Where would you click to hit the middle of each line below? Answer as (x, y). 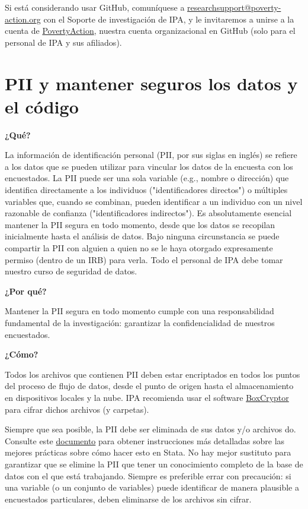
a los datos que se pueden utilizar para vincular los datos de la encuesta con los (149, 166)
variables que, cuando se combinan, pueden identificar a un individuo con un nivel (154, 201)
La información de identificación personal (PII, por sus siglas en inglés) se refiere (151, 155)
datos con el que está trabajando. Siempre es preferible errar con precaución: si (148, 475)
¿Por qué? (26, 291)
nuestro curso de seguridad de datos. (71, 271)
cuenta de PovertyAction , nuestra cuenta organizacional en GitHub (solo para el (150, 31)
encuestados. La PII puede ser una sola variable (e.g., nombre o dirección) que (147, 178)
